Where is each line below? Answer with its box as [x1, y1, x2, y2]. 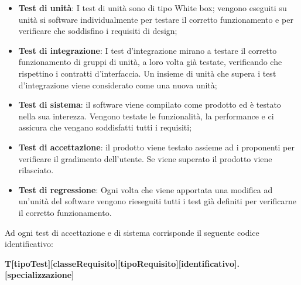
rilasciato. [18, 164, 54, 176]
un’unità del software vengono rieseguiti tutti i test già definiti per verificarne [18, 195, 296, 207]
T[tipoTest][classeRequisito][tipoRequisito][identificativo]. [5, 257, 240, 269]
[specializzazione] [5, 269, 74, 281]
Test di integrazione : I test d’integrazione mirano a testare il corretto [18, 44, 277, 56]
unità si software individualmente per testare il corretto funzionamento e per [18, 13, 293, 25]
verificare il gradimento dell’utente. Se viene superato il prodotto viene [18, 152, 272, 164]
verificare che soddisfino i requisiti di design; [18, 25, 177, 37]
